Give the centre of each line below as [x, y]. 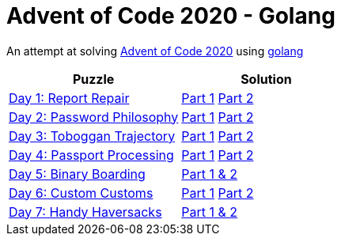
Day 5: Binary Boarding [77, 174]
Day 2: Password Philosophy [94, 117]
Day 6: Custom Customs [81, 193]
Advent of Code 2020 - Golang [171, 16]
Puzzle [93, 79]
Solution [266, 79]
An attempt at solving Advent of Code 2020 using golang [155, 51]
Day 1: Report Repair [69, 98]
